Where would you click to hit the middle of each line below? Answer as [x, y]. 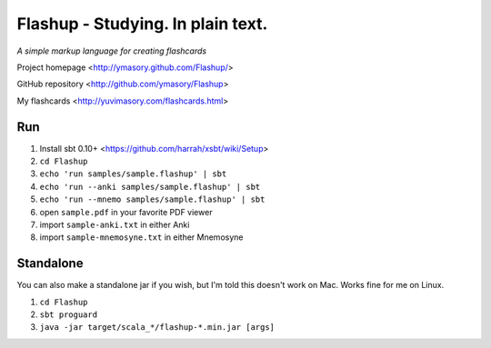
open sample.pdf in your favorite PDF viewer [126, 212]
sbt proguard [69, 315]
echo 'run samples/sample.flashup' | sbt [133, 174]
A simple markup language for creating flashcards [112, 51]
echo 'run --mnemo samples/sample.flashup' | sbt [152, 199]
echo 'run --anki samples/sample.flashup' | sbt [150, 187]
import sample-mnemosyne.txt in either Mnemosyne [141, 237]
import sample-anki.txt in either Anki [115, 224]
